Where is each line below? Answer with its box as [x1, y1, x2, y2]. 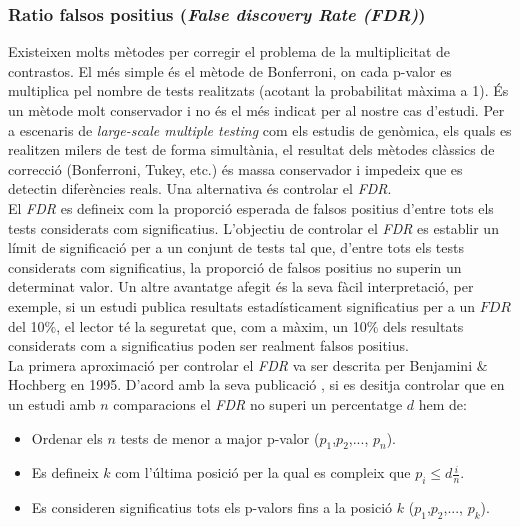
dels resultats [383, 315, 464, 336]
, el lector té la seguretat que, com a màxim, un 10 [56, 315, 367, 336]
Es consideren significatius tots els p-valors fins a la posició [31, 497, 393, 518]
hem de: [418, 393, 467, 414]
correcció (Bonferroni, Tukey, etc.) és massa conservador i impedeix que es [8, 158, 463, 179]
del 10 [8, 315, 45, 336]
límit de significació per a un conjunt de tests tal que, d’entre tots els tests [8, 237, 464, 258]
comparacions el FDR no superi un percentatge [113, 393, 403, 414]
